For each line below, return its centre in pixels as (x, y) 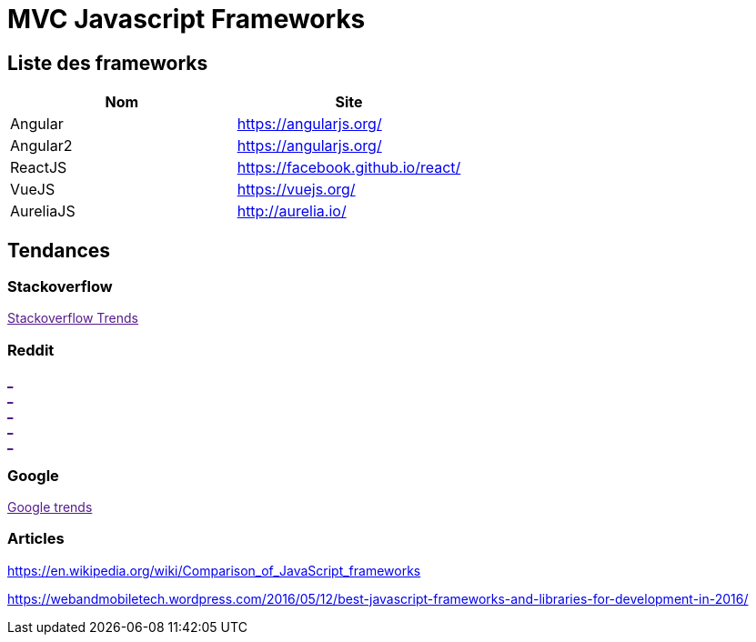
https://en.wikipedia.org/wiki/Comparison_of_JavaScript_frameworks (214, 570)
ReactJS (39, 168)
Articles (36, 539)
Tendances (59, 250)
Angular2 (41, 146)
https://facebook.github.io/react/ (349, 168)
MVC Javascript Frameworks (186, 19)
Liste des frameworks (108, 63)
